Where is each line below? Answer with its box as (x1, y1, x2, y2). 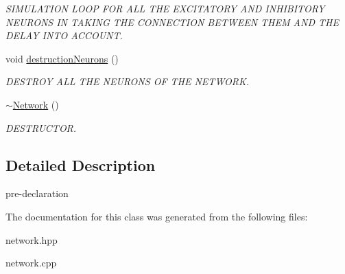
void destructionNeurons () (5, 51, 119, 65)
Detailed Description (5, 154, 156, 175)
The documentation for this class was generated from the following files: (5, 209, 308, 223)
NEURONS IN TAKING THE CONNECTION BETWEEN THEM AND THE (5, 14, 339, 29)
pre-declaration (5, 186, 69, 201)
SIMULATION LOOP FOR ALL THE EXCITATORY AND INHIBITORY (5, 1, 325, 15)
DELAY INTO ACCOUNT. (5, 28, 123, 43)
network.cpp (5, 255, 57, 270)
